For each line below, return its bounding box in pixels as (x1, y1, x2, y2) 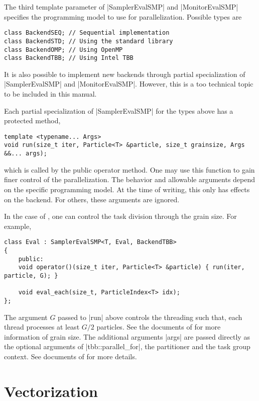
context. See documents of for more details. (4, 351, 137, 361)
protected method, (4, 115, 61, 126)
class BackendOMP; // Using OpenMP (4, 46, 123, 53)
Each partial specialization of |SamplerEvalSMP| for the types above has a (4, 105, 233, 116)
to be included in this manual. (4, 89, 97, 99)
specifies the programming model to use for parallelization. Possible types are (4, 11, 242, 22)
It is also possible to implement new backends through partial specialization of (4, 68, 245, 79)
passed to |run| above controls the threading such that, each (58, 311, 242, 322)
